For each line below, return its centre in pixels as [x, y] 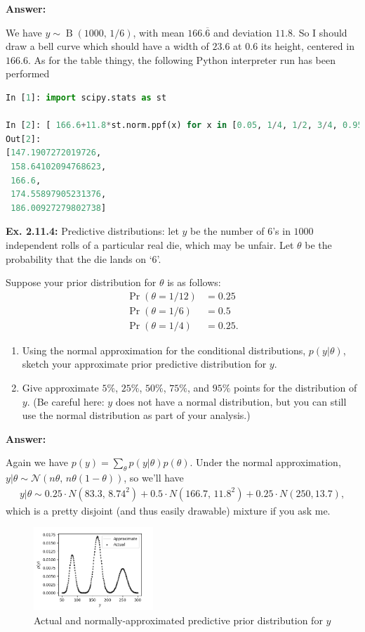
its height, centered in [307, 46]
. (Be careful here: [66, 401]
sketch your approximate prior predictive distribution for [144, 364]
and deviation [243, 32]
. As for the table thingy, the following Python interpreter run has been [182, 59]
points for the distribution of [296, 387]
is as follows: [194, 282]
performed [28, 73]
